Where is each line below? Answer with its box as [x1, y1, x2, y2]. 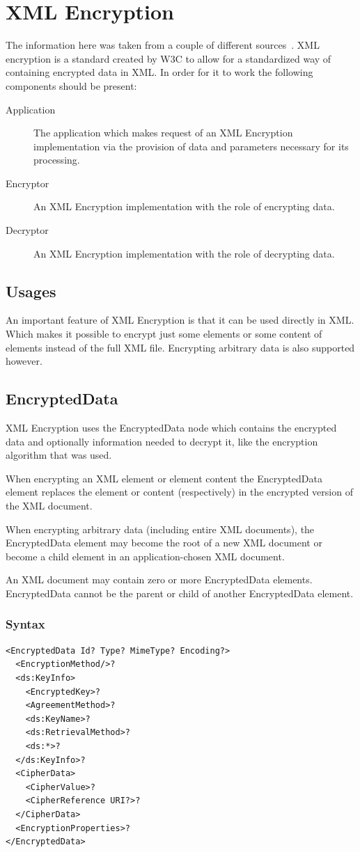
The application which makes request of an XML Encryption [33, 125, 293, 140]
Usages [6, 280, 56, 301]
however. [6, 354, 42, 368]
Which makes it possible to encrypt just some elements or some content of [6, 326, 322, 341]
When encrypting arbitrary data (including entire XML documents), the [6, 521, 315, 536]
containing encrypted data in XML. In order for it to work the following [6, 65, 313, 79]
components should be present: [6, 78, 137, 93]
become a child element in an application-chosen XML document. [6, 549, 285, 563]
